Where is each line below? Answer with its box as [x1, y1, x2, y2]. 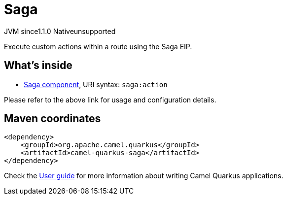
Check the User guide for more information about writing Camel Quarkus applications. [4, 171, 284, 180]
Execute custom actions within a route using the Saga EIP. [4, 42, 192, 51]
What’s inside [4, 59, 72, 72]
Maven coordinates [4, 112, 101, 125]
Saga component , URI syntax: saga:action [24, 80, 168, 89]
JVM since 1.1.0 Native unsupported [4, 27, 116, 35]
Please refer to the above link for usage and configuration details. [4, 95, 216, 104]
